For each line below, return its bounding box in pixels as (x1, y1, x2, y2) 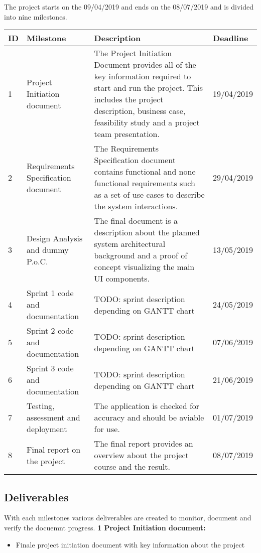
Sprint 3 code (27, 362, 74, 374)
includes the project (94, 93, 164, 105)
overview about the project (94, 449, 189, 461)
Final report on (27, 443, 81, 455)
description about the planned (94, 226, 200, 238)
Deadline (212, 32, 248, 44)
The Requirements (94, 143, 159, 155)
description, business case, (94, 105, 186, 117)
